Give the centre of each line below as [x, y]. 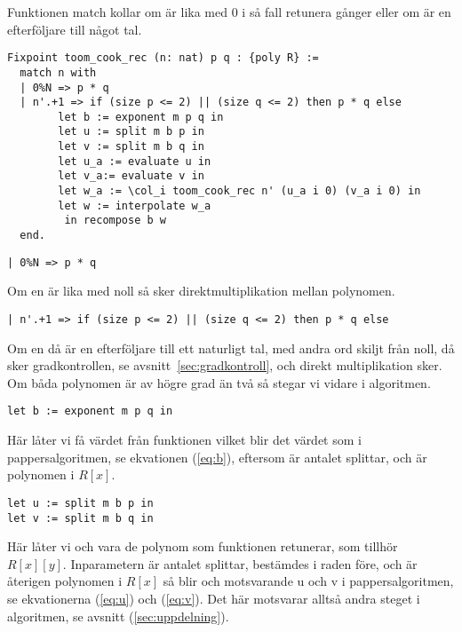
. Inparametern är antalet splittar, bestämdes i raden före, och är [240, 563]
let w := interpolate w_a [135, 205]
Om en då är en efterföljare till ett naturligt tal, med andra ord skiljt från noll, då [231, 348]
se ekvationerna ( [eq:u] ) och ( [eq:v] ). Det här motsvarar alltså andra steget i [214, 598]
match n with [58, 72]
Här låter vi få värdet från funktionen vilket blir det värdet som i [184, 440]
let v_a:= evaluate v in [131, 176]
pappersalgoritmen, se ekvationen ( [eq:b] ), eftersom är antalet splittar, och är [217, 457]
